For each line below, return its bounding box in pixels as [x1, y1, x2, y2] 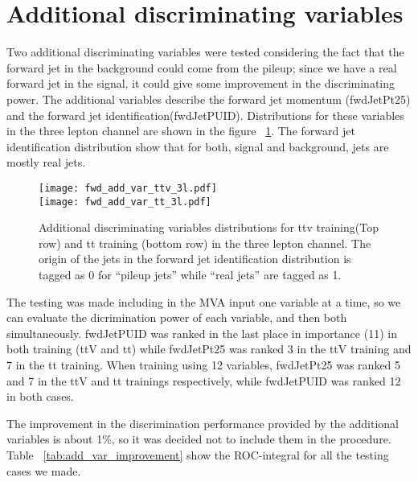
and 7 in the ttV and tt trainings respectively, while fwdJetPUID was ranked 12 [6, 372, 401, 389]
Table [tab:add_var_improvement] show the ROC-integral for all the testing [6, 446, 389, 463]
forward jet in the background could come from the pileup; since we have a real [6, 59, 397, 76]
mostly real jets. [6, 154, 86, 171]
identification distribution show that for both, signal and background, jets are [6, 138, 389, 154]
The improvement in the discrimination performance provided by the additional [6, 414, 399, 431]
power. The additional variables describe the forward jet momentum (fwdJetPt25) [6, 90, 411, 107]
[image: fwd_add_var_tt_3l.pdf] [39, 196, 211, 208]
